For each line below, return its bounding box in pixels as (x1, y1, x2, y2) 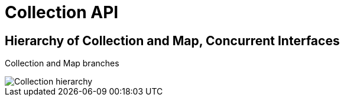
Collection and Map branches (5, 58, 119, 69)
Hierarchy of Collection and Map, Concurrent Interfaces (5, 33, 340, 48)
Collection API (5, 2, 119, 22)
